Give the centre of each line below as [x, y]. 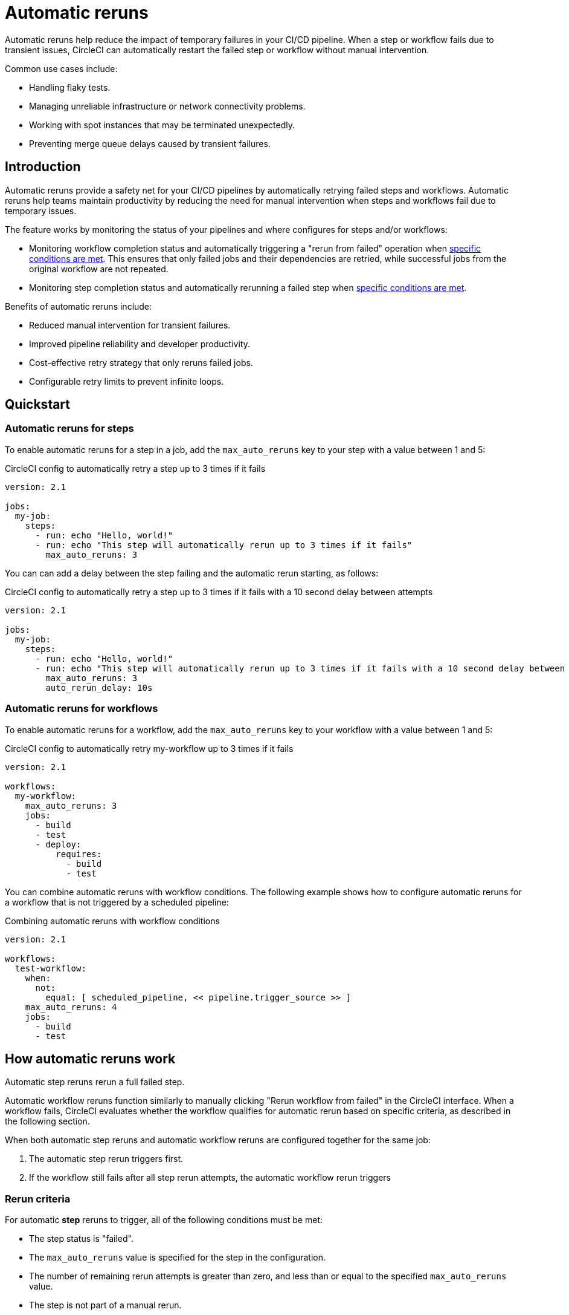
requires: [79, 854]
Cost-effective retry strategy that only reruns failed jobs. [141, 362]
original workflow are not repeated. [99, 269]
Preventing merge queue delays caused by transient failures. [150, 143]
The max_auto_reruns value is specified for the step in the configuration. [177, 1258]
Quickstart [38, 405]
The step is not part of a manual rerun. [105, 1305]
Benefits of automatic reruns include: [79, 306]
